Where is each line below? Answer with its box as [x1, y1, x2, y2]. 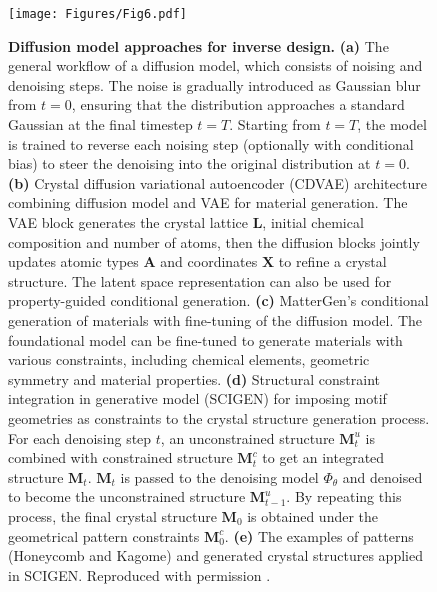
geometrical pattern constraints [8, 525, 200, 546]
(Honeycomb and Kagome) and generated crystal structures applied [8, 545, 423, 566]
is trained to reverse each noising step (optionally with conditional [8, 133, 414, 154]
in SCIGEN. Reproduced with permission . [8, 564, 271, 585]
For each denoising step [8, 427, 152, 448]
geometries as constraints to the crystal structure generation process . [8, 407, 430, 428]
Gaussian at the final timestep [8, 114, 193, 135]
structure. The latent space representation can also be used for [8, 270, 392, 291]
